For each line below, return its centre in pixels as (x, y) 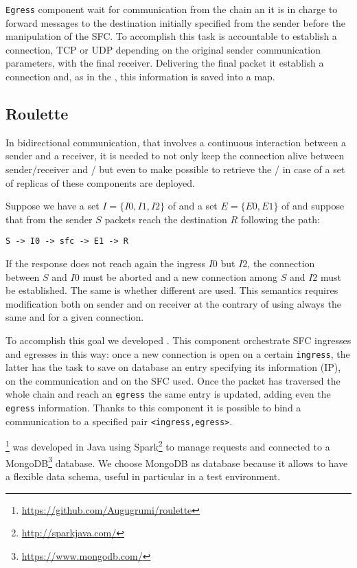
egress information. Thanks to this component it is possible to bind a (153, 408)
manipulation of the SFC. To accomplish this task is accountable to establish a (171, 36)
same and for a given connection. (75, 317)
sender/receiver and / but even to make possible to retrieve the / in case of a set (175, 169)
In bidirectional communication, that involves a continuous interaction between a (176, 142)
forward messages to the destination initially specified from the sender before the (175, 22)
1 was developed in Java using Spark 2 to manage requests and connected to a (168, 446)
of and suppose (313, 206)
